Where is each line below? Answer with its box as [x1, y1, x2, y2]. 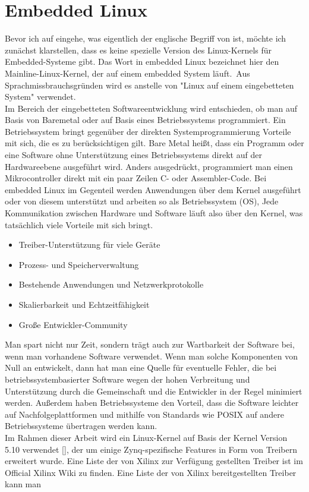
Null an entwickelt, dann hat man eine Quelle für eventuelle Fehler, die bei [5, 361, 277, 374]
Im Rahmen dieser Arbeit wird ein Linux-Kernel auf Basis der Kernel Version [5, 431, 288, 443]
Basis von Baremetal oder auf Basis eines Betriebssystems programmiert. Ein [5, 113, 286, 126]
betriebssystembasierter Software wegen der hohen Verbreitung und [5, 373, 250, 385]
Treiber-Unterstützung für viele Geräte [18, 238, 160, 251]
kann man [5, 478, 42, 490]
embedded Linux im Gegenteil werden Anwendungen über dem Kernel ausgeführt [5, 183, 301, 195]
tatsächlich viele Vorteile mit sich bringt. [5, 218, 153, 231]
